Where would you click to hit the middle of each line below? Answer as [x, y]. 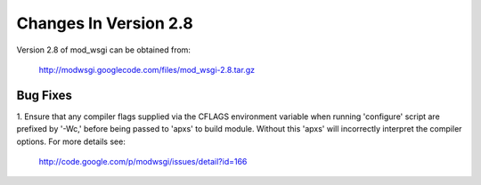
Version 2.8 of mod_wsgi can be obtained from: [104, 50]
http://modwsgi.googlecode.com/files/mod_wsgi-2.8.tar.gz [147, 69]
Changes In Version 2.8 [105, 23]
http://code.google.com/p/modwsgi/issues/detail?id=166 [143, 162]
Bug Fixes [45, 95]
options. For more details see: [71, 141]
